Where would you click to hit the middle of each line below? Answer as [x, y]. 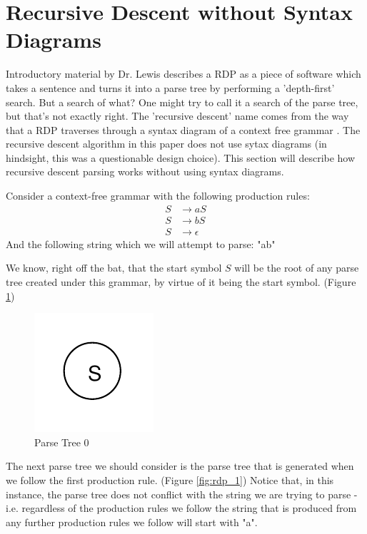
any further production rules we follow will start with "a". [132, 522]
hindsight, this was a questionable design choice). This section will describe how [181, 157]
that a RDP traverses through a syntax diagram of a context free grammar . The [183, 129]
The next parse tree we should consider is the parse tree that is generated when [180, 466]
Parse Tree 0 [62, 442]
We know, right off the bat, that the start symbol [114, 268]
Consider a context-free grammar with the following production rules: [158, 196]
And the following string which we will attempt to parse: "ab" [141, 243]
